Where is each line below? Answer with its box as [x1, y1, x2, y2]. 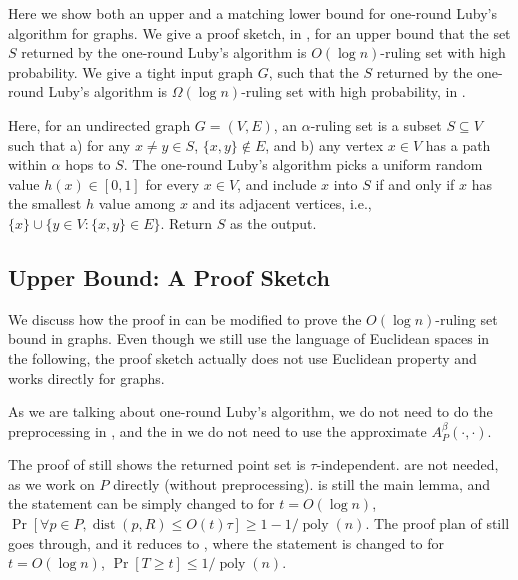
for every [145, 173, 200, 194]
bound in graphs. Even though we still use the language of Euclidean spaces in [8, 328, 490, 349]
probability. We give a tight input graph [8, 61, 254, 82]
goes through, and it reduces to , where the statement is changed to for [8, 532, 444, 553]
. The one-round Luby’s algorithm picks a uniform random [123, 154, 483, 175]
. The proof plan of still [365, 513, 510, 534]
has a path [425, 134, 491, 155]
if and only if [375, 173, 455, 194]
